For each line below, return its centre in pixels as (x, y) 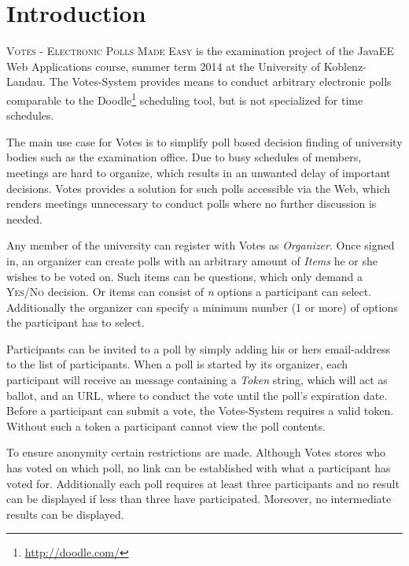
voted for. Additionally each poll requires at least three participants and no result (203, 483)
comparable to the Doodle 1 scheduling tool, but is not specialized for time (185, 98)
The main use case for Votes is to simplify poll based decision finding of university (204, 141)
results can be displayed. (65, 514)
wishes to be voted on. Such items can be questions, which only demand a (185, 276)
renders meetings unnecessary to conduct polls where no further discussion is (192, 203)
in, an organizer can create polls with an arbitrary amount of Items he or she (192, 260)
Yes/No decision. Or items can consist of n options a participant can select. (189, 292)
